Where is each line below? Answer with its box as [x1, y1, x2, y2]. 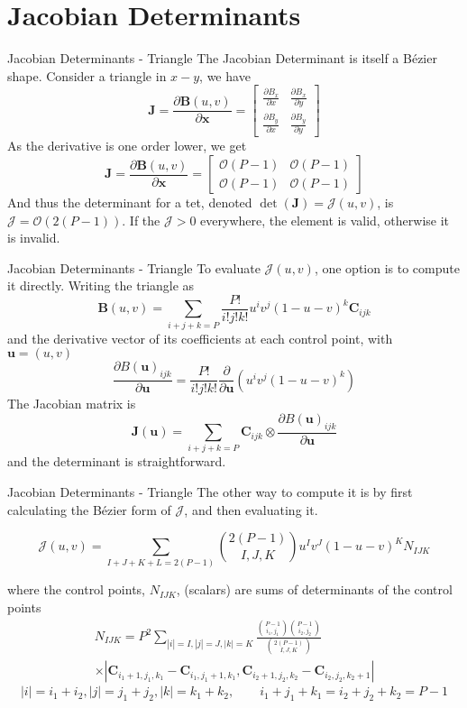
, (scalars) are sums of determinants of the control [176, 580, 453, 599]
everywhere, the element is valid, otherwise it [200, 210, 450, 229]
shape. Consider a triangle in [7, 66, 167, 85]
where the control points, [7, 580, 145, 599]
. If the [122, 210, 160, 229]
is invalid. [7, 228, 60, 247]
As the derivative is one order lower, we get [7, 136, 247, 155]
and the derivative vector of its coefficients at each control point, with [7, 328, 393, 347]
